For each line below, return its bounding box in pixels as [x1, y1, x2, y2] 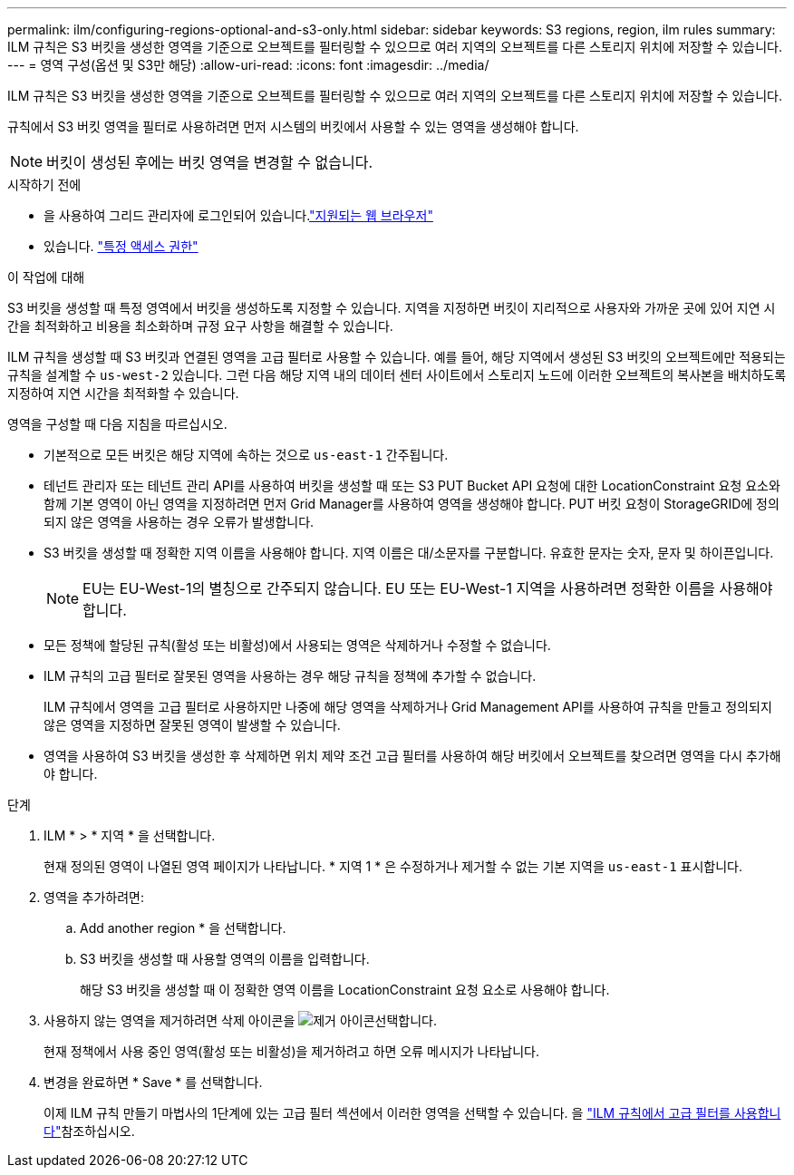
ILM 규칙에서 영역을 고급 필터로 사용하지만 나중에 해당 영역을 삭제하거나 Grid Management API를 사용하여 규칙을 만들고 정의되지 [44, 699, 772, 714]
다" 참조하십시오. [44, 1123, 135, 1139]
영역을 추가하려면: [44, 889, 145, 905]
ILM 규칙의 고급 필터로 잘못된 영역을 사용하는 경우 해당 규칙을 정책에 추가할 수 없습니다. [44, 668, 537, 684]
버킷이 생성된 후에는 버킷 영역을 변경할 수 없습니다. [46, 153, 373, 171]
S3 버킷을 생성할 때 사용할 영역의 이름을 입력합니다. [80, 951, 370, 966]
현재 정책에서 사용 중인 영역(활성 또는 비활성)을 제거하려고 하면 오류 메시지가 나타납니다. [44, 1044, 539, 1059]
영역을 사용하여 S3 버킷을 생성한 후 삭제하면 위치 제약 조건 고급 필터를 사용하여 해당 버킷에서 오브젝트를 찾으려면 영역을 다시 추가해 [44, 748, 781, 763]
